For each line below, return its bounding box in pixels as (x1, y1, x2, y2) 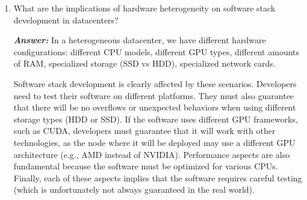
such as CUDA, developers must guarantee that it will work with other (13, 124, 276, 137)
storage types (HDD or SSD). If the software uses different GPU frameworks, (13, 112, 298, 125)
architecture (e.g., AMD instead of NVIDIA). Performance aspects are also (13, 148, 290, 160)
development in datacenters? (13, 13, 119, 26)
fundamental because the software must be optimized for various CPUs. (13, 160, 278, 172)
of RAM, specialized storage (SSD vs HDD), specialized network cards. (13, 57, 276, 70)
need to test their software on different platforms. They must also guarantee (13, 89, 294, 102)
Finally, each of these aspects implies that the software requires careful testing (13, 171, 302, 184)
